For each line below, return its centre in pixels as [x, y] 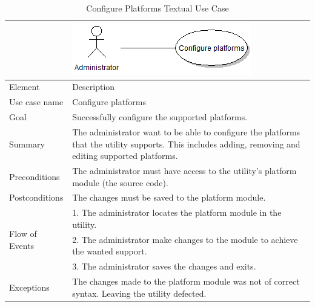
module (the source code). [120, 182]
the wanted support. [110, 251]
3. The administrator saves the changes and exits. [164, 266]
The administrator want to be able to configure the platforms [186, 131]
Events [22, 245]
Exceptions [29, 287]
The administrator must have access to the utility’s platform [184, 170]
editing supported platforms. [125, 156]
